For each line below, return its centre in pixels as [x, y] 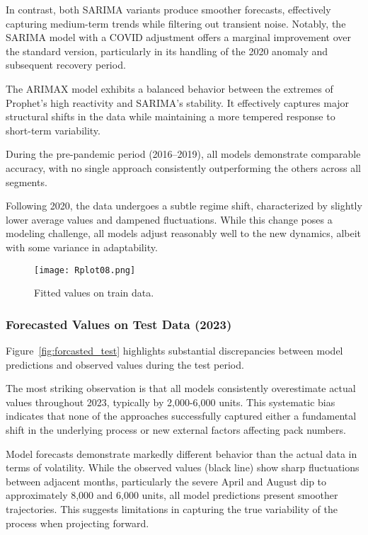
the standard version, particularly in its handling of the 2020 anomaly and [167, 51]
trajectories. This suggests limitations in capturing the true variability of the [172, 508]
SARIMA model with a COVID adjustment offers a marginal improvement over [178, 37]
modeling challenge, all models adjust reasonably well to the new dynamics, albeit [184, 233]
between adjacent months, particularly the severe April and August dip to [166, 481]
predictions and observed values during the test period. [125, 364]
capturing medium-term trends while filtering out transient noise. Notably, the [176, 23]
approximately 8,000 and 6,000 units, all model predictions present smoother [172, 495]
